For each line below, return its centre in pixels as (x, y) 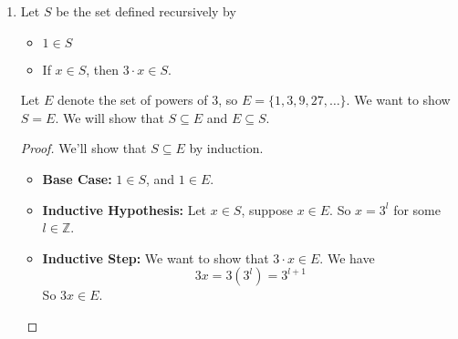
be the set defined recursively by (146, 11)
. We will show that (109, 117)
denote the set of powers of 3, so (147, 100)
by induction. (226, 148)
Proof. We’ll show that (83, 148)
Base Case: (77, 178)
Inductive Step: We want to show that (156, 257)
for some (417, 209)
